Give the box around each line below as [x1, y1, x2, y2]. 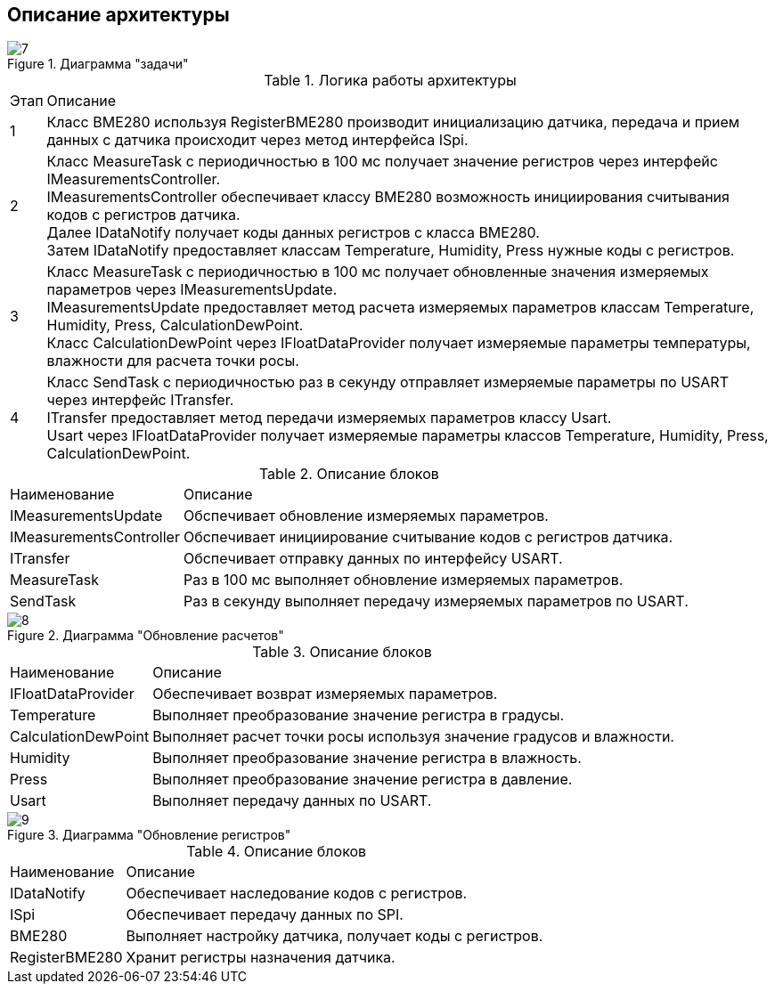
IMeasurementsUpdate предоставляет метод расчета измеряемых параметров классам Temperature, [46, 298, 755, 317]
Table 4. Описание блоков [186, 842, 367, 861]
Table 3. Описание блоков [252, 643, 432, 662]
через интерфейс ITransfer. [46, 391, 234, 410]
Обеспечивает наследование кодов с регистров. [126, 884, 468, 903]
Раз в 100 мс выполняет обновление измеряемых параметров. [183, 571, 624, 589]
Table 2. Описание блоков [258, 465, 439, 483]
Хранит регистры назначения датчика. [126, 948, 396, 967]
